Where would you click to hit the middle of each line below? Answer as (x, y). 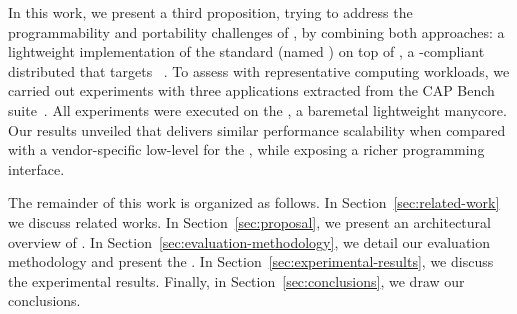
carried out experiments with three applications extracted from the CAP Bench (251, 90)
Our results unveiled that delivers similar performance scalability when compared (257, 129)
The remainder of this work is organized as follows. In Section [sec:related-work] (254, 202)
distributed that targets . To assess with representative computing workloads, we (259, 70)
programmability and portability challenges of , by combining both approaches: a (256, 31)
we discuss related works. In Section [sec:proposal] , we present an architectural (249, 221)
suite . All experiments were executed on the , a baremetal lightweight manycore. (257, 109)
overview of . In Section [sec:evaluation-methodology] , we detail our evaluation (249, 241)
